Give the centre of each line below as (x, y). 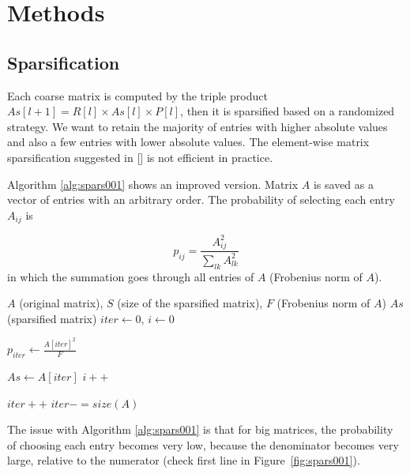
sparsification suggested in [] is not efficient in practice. (140, 157)
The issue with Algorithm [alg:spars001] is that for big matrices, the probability (200, 429)
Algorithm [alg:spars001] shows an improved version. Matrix (153, 184)
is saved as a (343, 184)
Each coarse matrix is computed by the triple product (137, 95)
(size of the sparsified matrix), (190, 303)
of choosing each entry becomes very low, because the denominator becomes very (203, 444)
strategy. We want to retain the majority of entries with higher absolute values (197, 126)
